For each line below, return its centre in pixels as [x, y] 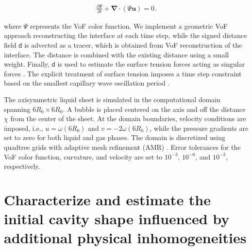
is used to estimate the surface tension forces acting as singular [151, 64]
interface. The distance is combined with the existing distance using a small [117, 54]
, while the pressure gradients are [199, 128]
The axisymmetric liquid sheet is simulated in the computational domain [112, 99]
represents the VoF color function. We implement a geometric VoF [129, 26]
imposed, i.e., [24, 128]
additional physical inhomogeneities [125, 238]
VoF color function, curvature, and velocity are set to [83, 156]
